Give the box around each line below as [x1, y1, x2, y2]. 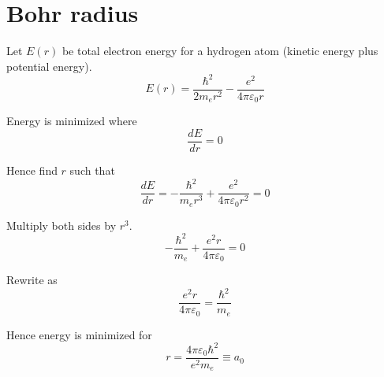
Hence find [6, 161, 58, 178]
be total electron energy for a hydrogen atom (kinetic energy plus [62, 43, 378, 59]
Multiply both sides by [6, 216, 117, 233]
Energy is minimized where [6, 113, 137, 129]
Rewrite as [6, 272, 58, 288]
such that [69, 161, 115, 178]
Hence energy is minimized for [6, 326, 152, 342]
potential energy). [6, 57, 92, 74]
